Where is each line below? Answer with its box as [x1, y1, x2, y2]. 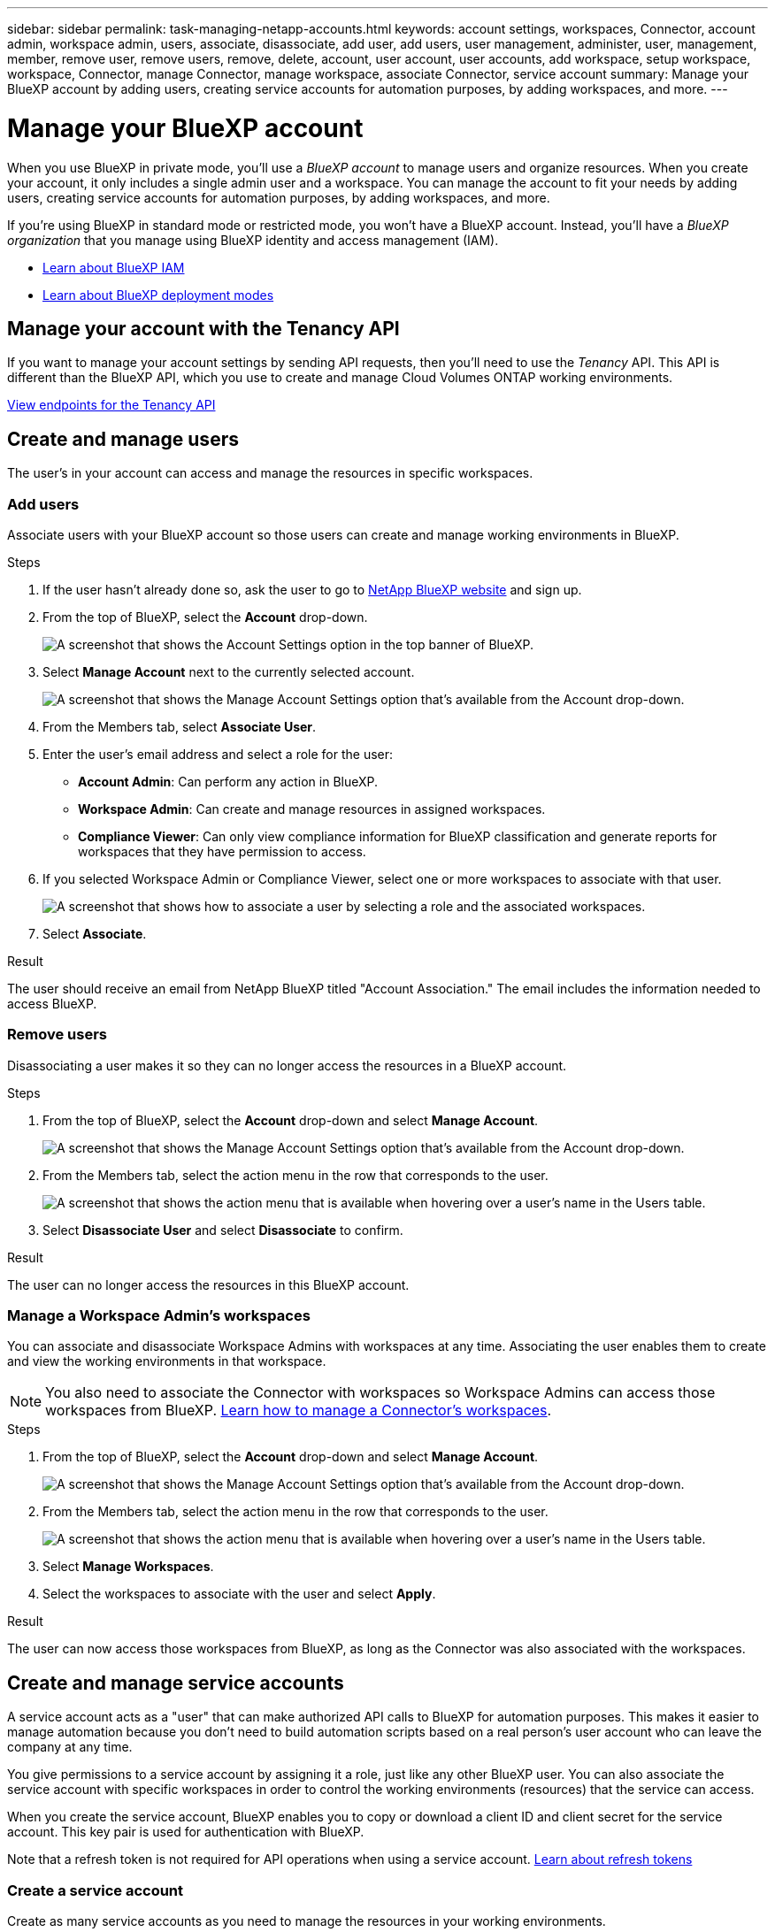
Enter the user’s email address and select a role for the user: [42, 746, 394, 762]
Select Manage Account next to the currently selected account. [42, 663, 415, 679]
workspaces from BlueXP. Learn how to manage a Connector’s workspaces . [45, 1401, 552, 1420]
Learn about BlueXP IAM [42, 259, 185, 275]
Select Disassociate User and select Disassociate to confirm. [42, 1222, 403, 1238]
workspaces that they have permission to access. [78, 843, 366, 859]
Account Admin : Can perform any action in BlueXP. [78, 773, 379, 789]
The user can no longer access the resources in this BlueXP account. [7, 1276, 410, 1292]
